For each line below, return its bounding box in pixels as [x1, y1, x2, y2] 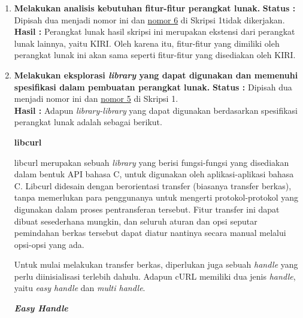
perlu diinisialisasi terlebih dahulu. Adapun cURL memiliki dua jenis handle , [14, 269, 296, 282]
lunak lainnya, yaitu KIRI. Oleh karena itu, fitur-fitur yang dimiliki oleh [14, 37, 280, 49]
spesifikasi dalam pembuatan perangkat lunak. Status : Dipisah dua [14, 80, 292, 93]
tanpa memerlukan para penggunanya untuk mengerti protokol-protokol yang [14, 191, 299, 204]
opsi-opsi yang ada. [14, 238, 84, 250]
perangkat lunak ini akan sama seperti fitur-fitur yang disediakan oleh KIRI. [14, 49, 296, 61]
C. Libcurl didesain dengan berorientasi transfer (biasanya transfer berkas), [14, 179, 292, 192]
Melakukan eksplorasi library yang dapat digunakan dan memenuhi [14, 68, 298, 81]
